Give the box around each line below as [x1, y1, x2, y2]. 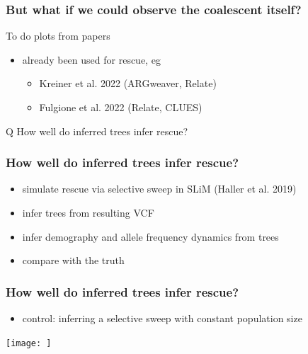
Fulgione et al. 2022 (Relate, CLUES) [39, 100, 203, 114]
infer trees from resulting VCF [22, 205, 154, 219]
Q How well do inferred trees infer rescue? [6, 123, 188, 138]
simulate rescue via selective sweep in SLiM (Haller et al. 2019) [22, 181, 297, 196]
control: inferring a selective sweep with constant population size [22, 311, 302, 325]
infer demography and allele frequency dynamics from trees [22, 229, 279, 244]
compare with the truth [22, 253, 125, 268]
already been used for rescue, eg [22, 52, 161, 67]
